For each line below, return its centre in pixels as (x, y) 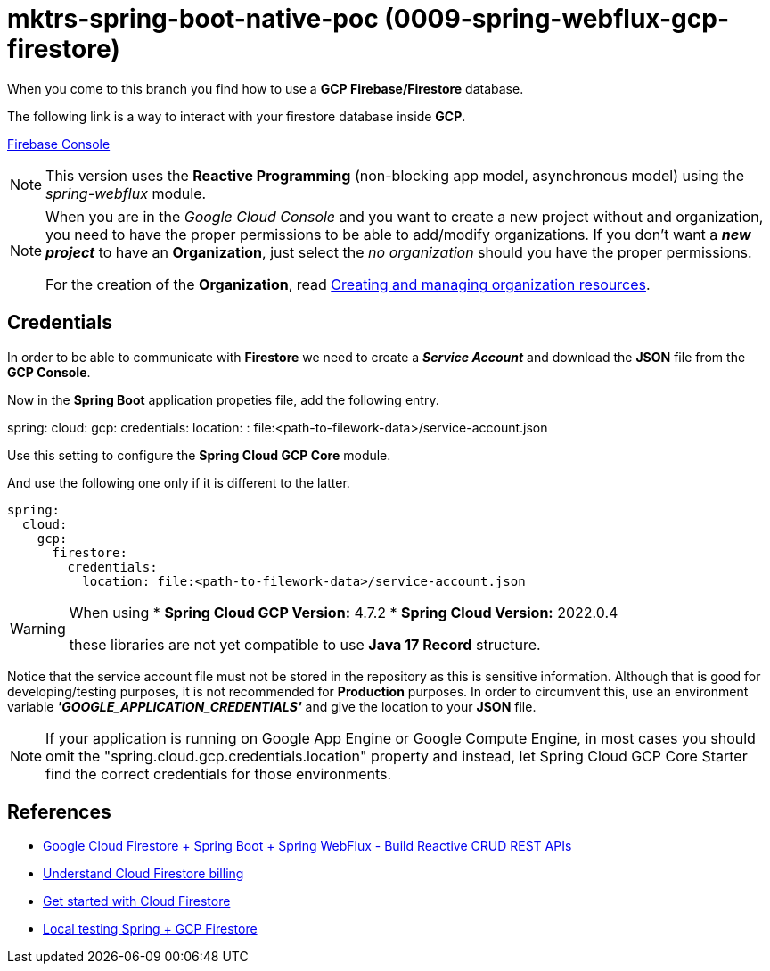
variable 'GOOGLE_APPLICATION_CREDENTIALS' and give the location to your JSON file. (272, 706)
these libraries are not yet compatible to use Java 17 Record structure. (305, 644)
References (59, 812)
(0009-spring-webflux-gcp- (557, 19)
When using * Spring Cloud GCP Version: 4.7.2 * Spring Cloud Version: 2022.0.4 (344, 612)
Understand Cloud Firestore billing (143, 874)
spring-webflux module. (126, 193)
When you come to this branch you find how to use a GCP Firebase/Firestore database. (266, 88)
